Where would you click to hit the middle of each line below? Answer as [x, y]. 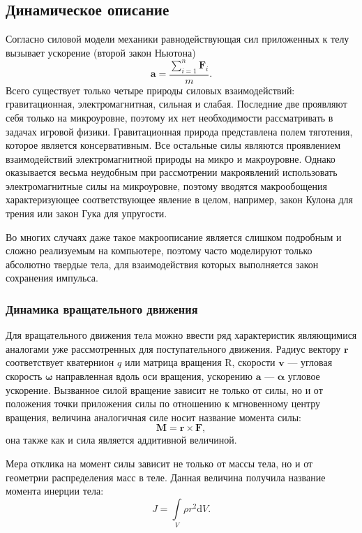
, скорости [254, 362]
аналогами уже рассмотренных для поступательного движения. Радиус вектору [173, 348]
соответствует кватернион [60, 362]
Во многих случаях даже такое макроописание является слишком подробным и [174, 236]
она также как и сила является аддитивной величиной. [121, 440]
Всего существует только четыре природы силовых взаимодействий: [150, 90]
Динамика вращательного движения [102, 308]
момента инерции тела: [55, 491]
